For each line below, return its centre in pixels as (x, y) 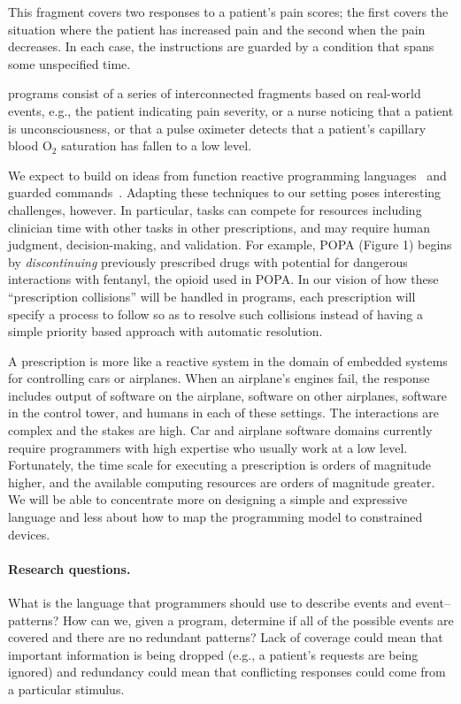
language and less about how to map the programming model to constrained (215, 517)
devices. (29, 534)
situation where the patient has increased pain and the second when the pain (217, 29)
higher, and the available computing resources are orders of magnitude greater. (222, 482)
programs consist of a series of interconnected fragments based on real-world (215, 93)
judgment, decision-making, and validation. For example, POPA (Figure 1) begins (230, 245)
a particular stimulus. (66, 689)
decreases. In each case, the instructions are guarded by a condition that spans (221, 46)
